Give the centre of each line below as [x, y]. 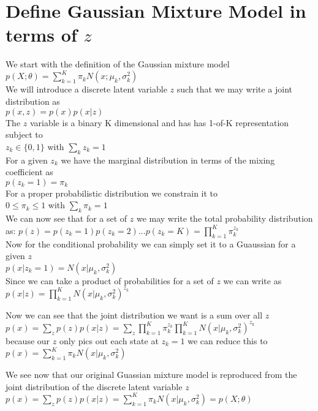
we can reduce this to [228, 340]
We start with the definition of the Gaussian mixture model [118, 64]
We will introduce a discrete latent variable [86, 89]
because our [28, 340]
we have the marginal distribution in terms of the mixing [168, 160]
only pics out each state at [109, 340]
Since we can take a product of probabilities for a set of [110, 280]
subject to [24, 134]
